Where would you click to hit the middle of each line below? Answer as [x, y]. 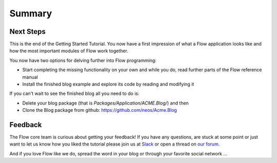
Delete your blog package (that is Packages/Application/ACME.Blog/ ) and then [106, 103]
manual [30, 77]
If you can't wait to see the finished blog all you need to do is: [74, 94]
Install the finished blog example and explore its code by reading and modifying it [108, 84]
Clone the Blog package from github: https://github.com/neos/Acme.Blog [100, 110]
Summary [31, 13]
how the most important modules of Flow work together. [69, 51]
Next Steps [27, 32]
